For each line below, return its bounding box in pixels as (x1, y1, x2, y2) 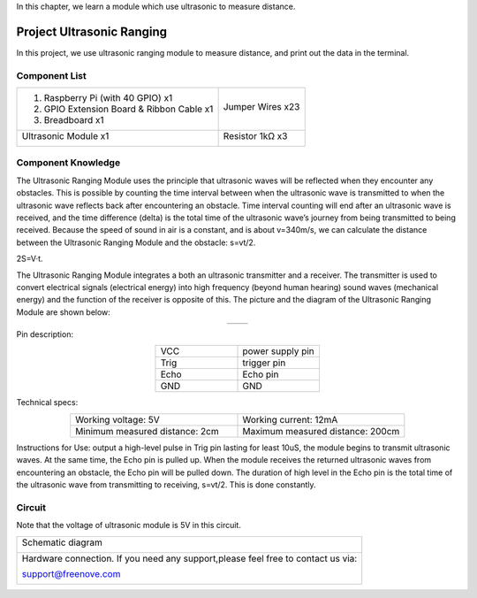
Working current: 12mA (242, 413, 338, 425)
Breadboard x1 (43, 114, 105, 126)
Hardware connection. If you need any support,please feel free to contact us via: (21, 552, 358, 564)
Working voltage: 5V (75, 413, 161, 425)
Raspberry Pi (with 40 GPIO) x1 (43, 92, 173, 104)
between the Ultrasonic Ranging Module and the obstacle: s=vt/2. (16, 237, 256, 248)
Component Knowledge (16, 157, 121, 169)
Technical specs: (16, 397, 79, 408)
